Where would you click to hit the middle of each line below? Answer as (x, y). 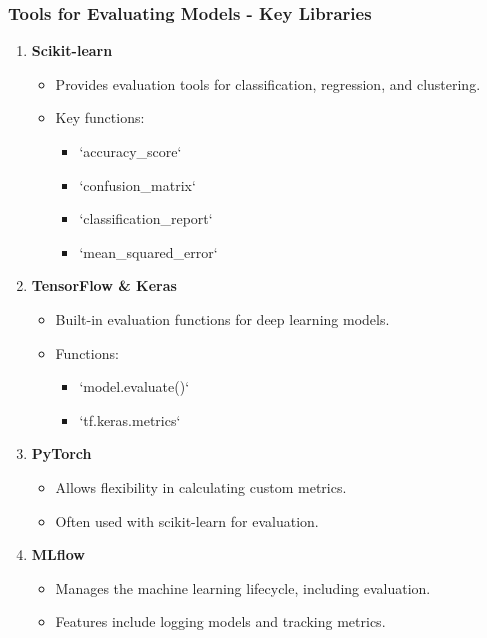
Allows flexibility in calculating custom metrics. (201, 486)
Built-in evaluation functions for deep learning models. (222, 318)
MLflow (58, 554)
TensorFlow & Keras (104, 285)
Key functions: (100, 117)
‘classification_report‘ (146, 218)
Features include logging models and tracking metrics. (220, 621)
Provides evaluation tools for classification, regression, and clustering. (268, 83)
